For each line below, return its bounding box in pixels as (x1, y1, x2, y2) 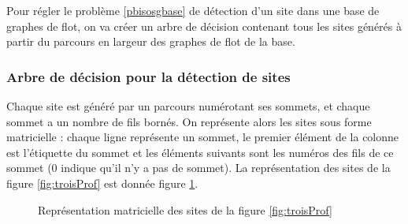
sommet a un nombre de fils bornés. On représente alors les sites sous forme (6, 113, 372, 129)
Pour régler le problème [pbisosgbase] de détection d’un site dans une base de (6, 2, 380, 18)
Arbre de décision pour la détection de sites (6, 66, 291, 86)
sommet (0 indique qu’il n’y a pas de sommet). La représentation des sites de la (6, 159, 391, 176)
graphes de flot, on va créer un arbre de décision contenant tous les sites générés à (6, 17, 402, 34)
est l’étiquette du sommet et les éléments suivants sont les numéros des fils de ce (6, 144, 394, 160)
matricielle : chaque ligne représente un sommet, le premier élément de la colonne (6, 129, 399, 145)
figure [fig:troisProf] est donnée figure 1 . (6, 174, 198, 191)
